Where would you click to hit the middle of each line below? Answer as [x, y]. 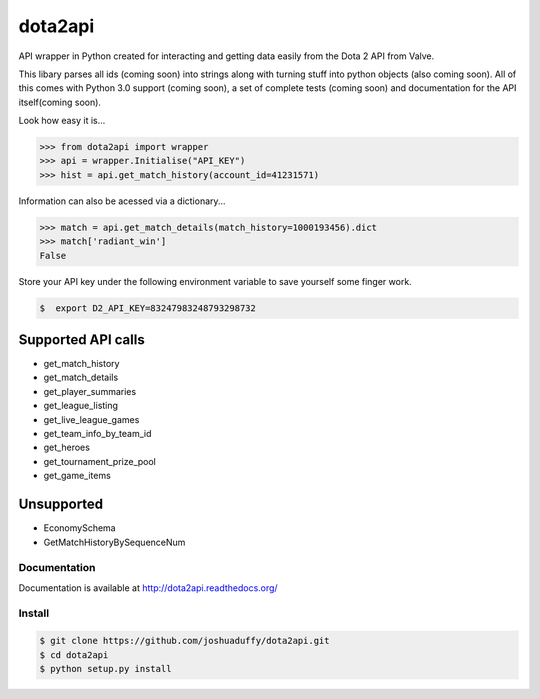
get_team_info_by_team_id [97, 434]
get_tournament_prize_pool [100, 461]
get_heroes [66, 447]
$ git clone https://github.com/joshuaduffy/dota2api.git [184, 641]
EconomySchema [79, 528]
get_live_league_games [91, 419]
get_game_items [77, 476]
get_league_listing [81, 406]
